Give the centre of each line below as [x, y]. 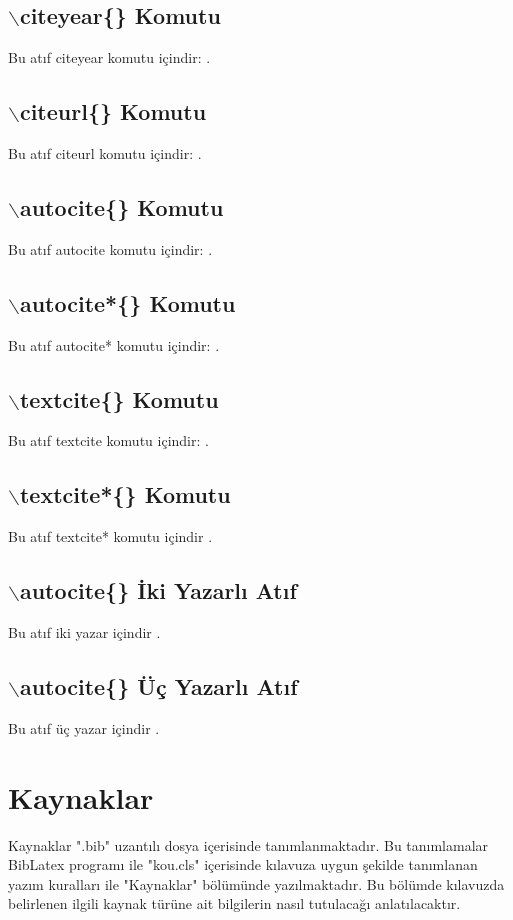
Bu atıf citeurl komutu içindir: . [105, 153]
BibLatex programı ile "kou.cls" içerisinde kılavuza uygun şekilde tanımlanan [243, 864]
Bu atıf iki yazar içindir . [84, 631]
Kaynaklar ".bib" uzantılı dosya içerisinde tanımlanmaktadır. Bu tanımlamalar [248, 844]
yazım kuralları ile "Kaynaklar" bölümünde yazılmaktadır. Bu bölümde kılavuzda [256, 883]
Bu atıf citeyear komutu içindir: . [109, 57]
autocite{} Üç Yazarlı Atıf [158, 685]
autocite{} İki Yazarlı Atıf [158, 590]
